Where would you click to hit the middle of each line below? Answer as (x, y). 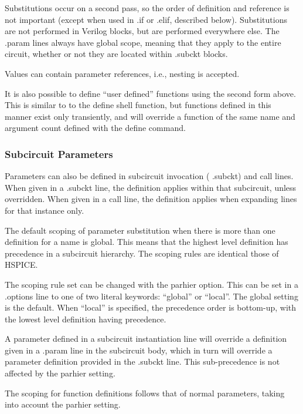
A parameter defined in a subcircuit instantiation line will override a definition (146, 339)
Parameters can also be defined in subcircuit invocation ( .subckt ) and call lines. (149, 176)
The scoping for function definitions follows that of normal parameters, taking (145, 393)
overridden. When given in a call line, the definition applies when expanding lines (151, 199)
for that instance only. (45, 210)
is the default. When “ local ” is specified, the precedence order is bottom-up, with (151, 307)
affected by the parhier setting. (60, 373)
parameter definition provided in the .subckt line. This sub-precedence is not (142, 361)
